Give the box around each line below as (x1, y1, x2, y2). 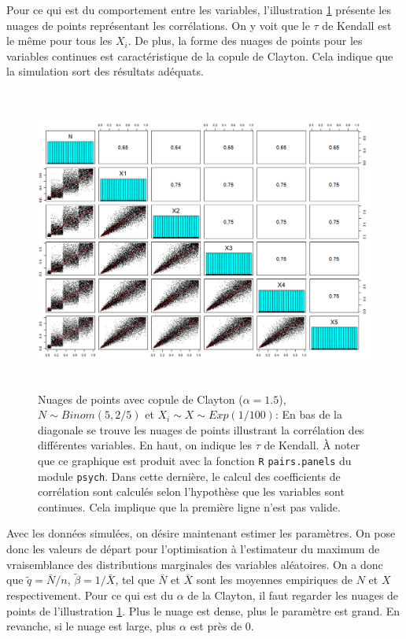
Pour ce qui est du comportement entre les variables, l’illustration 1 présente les (6, 2, 391, 17)
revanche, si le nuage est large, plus (6, 618, 176, 634)
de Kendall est (322, 17, 392, 33)
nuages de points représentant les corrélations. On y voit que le (6, 17, 310, 33)
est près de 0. (190, 618, 254, 634)
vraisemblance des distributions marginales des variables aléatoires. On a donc (6, 556, 383, 572)
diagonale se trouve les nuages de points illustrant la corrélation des (38, 421, 364, 438)
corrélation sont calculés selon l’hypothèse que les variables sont (38, 483, 345, 500)
